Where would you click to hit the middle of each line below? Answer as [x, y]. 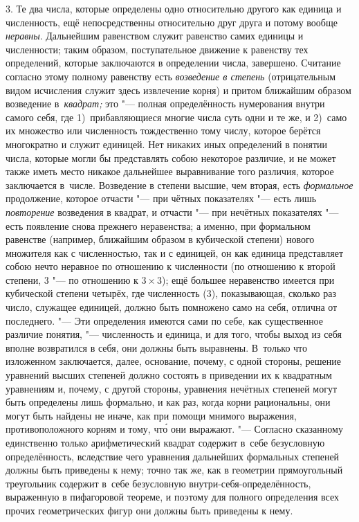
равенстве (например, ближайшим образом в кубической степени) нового [160, 239]
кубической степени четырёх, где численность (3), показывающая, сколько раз [171, 293]
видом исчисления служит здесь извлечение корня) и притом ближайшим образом [178, 90]
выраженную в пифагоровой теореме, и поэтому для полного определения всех [172, 497]
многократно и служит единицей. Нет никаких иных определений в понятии [167, 144]
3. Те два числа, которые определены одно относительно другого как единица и [174, 8]
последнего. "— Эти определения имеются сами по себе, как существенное [165, 320]
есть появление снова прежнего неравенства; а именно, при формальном [158, 225]
